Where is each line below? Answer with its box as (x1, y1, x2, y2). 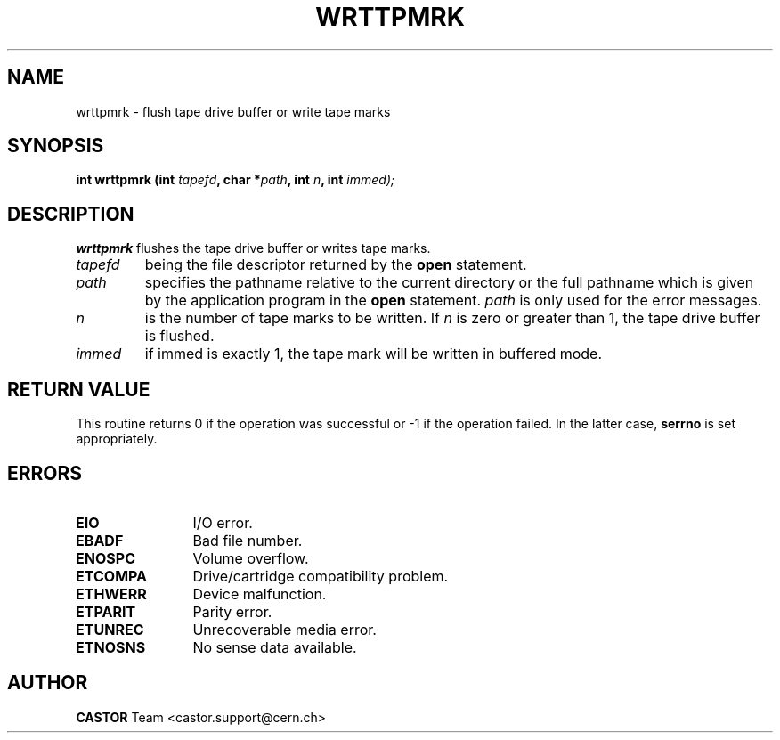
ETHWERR (76, 584, 147, 603)
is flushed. (144, 327, 215, 346)
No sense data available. (192, 638, 357, 656)
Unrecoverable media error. (192, 620, 377, 638)
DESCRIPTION (7, 202, 134, 225)
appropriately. (76, 431, 158, 447)
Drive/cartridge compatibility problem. (192, 566, 449, 585)
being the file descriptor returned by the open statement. (144, 256, 527, 274)
